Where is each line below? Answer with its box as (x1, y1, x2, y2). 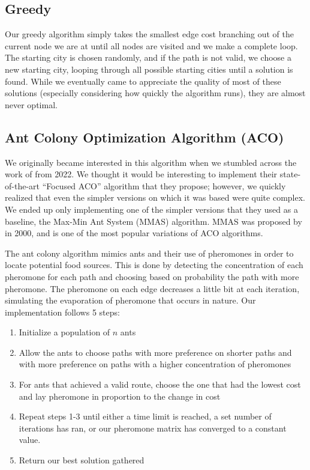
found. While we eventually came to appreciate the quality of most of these (5, 75, 281, 87)
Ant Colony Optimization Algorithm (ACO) (5, 127, 284, 146)
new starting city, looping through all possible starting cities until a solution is (5, 63, 293, 75)
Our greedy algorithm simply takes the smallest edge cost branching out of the (5, 28, 294, 40)
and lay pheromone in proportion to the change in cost (19, 389, 221, 402)
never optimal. (5, 98, 58, 111)
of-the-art (5, 179, 40, 192)
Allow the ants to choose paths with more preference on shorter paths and (19, 346, 292, 358)
